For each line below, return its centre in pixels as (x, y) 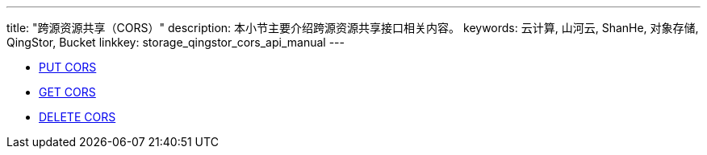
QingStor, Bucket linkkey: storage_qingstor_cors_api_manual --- (176, 42)
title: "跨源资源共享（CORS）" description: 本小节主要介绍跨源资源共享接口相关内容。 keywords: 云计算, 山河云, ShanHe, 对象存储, (353, 28)
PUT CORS (68, 67)
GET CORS (67, 92)
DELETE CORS (77, 117)
